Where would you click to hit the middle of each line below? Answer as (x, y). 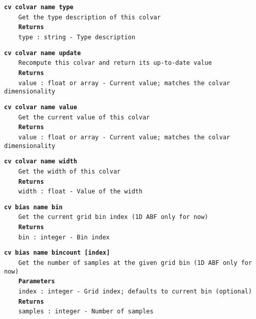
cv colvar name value (41, 107)
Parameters (37, 281)
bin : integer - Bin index (64, 237)
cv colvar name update (43, 53)
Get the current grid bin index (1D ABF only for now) (113, 217)
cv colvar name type (39, 7)
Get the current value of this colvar (84, 117)
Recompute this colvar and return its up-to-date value (115, 63)
